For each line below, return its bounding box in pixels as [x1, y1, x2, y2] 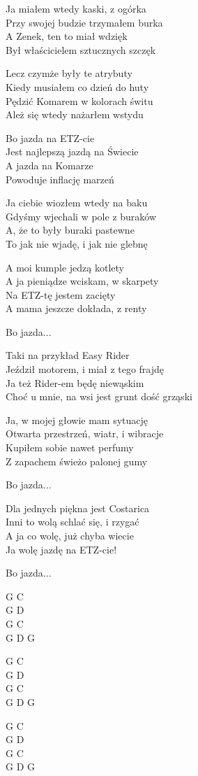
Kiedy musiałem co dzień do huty [6, 79, 149, 94]
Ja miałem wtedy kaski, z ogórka [6, 1, 146, 15]
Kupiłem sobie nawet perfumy [6, 440, 134, 455]
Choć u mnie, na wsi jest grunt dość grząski [6, 389, 192, 404]
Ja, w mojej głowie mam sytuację [6, 412, 148, 427]
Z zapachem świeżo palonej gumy [6, 453, 148, 468]
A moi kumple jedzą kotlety [6, 260, 124, 274]
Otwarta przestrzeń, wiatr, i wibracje [6, 426, 164, 441]
